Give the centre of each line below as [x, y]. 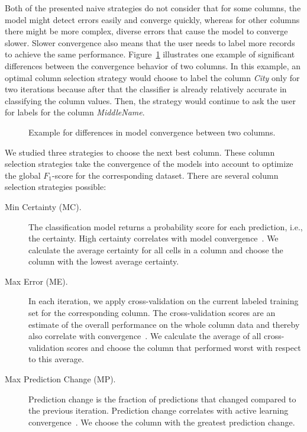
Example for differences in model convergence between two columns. [152, 132]
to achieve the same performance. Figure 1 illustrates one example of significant [150, 54]
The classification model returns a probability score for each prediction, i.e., [166, 226]
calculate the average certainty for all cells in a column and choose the [156, 249]
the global [23, 175]
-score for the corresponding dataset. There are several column [165, 175]
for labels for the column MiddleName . [75, 112]
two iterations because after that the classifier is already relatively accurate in [146, 89]
